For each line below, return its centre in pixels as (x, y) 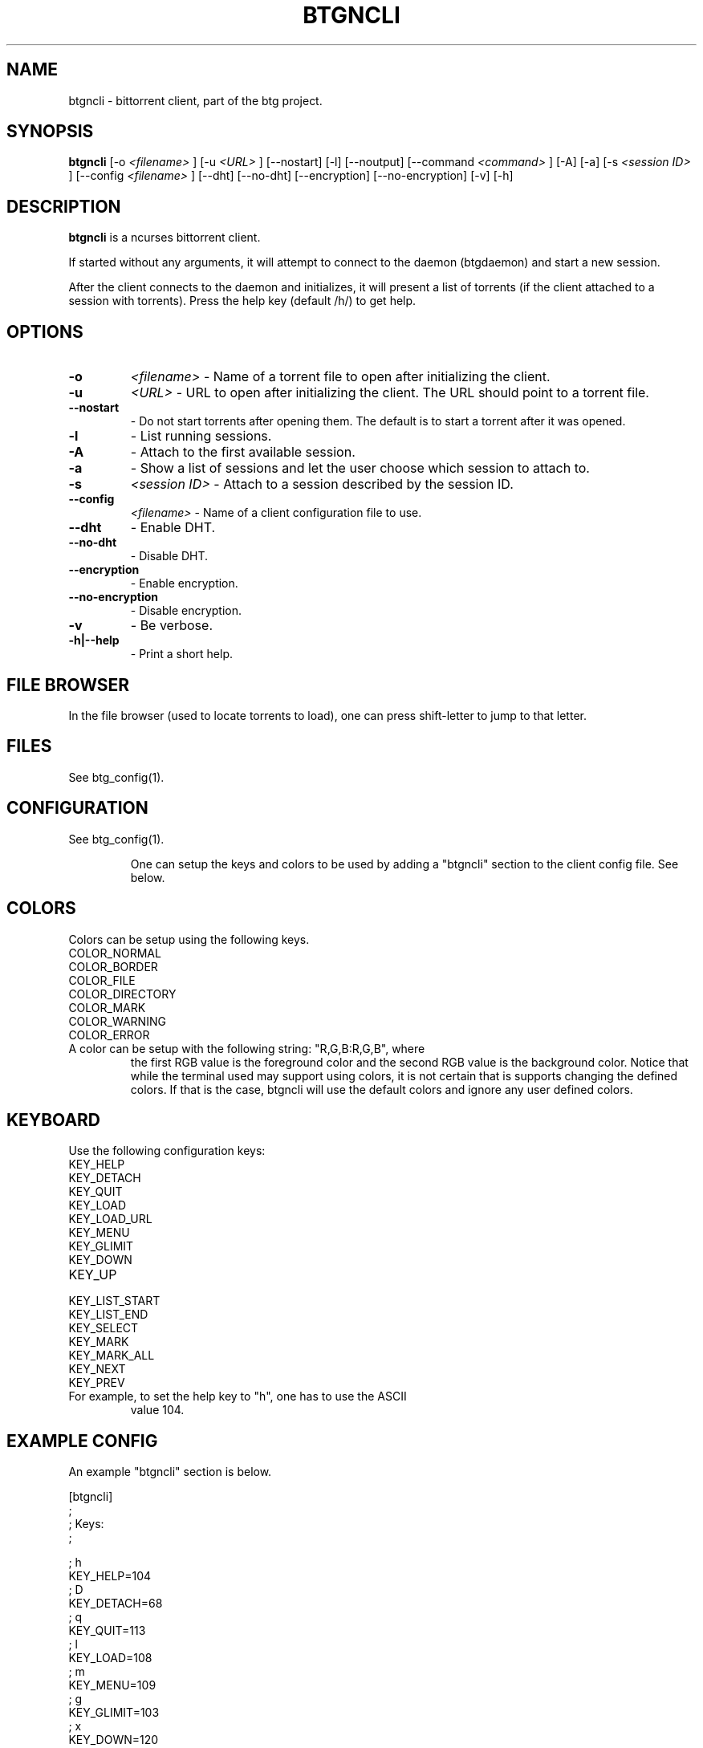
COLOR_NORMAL (115, 953)
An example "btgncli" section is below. (170, 1472)
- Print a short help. (182, 654)
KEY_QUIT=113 (107, 1631)
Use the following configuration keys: (167, 1151)
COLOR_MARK (107, 1007)
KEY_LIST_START (114, 1301)
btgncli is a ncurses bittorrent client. (165, 238)
